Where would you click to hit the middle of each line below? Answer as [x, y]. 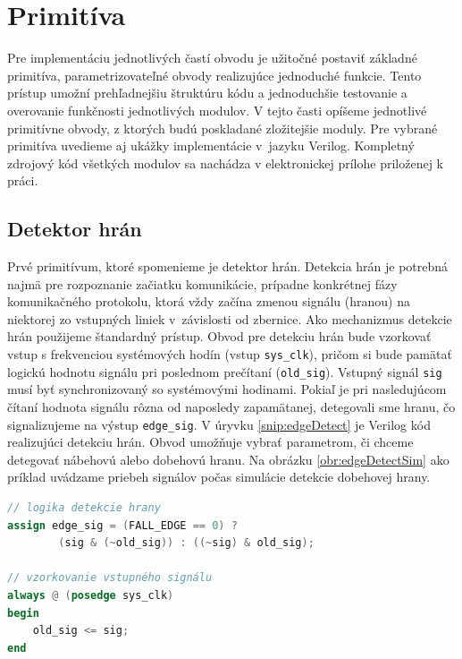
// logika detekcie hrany [84, 507]
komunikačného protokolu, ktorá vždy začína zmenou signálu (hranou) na [209, 301]
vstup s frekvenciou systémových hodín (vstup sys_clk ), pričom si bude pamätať [230, 354]
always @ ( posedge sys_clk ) [91, 595]
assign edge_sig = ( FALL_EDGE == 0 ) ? [122, 525]
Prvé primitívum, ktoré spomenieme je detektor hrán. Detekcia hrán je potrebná [228, 266]
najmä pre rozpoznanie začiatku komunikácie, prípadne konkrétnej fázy [202, 283]
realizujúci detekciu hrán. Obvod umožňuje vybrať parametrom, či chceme [210, 442]
